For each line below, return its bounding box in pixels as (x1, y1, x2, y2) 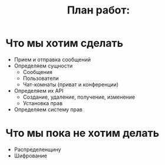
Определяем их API (14, 87, 64, 94)
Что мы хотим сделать (5, 36, 123, 50)
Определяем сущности (14, 62, 73, 69)
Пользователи (22, 75, 60, 82)
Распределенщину (14, 146, 61, 153)
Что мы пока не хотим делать (5, 127, 160, 140)
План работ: (67, 4, 130, 17)
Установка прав (22, 99, 63, 106)
